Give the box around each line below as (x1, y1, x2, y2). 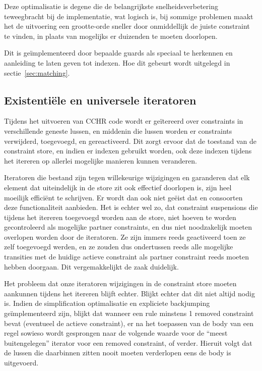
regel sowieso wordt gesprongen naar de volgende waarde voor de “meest (4, 328, 228, 338)
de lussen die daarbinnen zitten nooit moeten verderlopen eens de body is (4, 347, 231, 358)
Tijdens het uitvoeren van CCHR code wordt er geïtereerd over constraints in (4, 116, 243, 126)
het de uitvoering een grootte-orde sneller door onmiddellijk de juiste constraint (4, 21, 250, 31)
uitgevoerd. (4, 357, 39, 368)
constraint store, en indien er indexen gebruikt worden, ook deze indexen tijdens (4, 145, 252, 156)
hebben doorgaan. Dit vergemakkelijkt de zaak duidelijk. (4, 261, 179, 272)
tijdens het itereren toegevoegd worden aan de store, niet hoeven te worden (4, 211, 236, 222)
